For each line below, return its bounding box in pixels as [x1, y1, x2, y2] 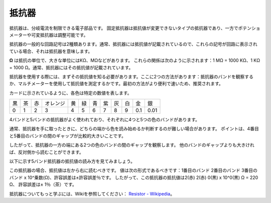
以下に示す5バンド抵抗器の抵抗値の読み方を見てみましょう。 [9, 158, 135, 164]
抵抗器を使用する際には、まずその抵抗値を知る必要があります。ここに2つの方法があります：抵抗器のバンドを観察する [9, 73, 253, 80]
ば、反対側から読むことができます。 [9, 149, 84, 155]
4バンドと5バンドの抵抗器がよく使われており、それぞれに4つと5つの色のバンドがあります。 [9, 117, 200, 123]
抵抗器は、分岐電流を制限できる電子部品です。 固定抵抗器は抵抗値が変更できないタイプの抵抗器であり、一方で [9, 25, 238, 31]
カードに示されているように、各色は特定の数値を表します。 [9, 90, 132, 96]
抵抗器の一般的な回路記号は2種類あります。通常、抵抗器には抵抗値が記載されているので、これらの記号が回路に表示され [9, 41, 258, 47]
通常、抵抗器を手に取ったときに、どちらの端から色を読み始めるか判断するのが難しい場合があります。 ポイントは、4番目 [9, 126, 259, 132]
